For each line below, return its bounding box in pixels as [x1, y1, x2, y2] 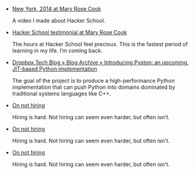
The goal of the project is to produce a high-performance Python [12, 77, 175, 84]
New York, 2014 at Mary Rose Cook [12, 5, 101, 12]
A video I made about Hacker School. [12, 17, 106, 24]
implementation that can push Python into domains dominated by [12, 83, 176, 91]
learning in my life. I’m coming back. [12, 47, 103, 54]
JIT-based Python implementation [12, 65, 97, 72]
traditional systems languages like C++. [12, 90, 111, 97]
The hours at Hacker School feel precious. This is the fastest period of [12, 41, 188, 47]
